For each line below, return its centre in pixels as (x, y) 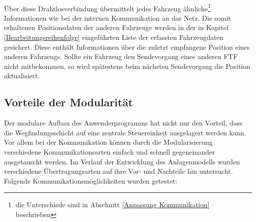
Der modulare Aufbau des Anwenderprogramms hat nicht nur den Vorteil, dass (123, 123)
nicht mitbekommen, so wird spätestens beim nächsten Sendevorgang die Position (127, 66)
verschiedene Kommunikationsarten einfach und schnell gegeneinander (110, 151)
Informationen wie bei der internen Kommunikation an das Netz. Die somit (118, 17)
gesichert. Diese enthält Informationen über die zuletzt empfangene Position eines (127, 47)
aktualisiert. (22, 76)
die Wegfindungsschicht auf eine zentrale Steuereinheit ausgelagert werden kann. (125, 132)
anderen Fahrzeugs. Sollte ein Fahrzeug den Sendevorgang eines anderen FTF (121, 56)
